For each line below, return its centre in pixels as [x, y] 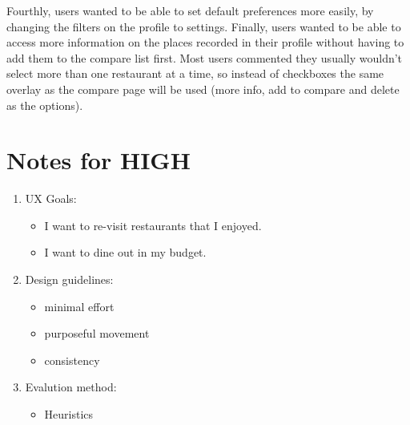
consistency [72, 360]
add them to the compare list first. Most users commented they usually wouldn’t [205, 57]
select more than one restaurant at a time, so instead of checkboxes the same [195, 73]
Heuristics [69, 414]
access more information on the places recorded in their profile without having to [205, 42]
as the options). [45, 105]
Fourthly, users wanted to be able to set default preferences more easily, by [190, 10]
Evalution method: [71, 387]
